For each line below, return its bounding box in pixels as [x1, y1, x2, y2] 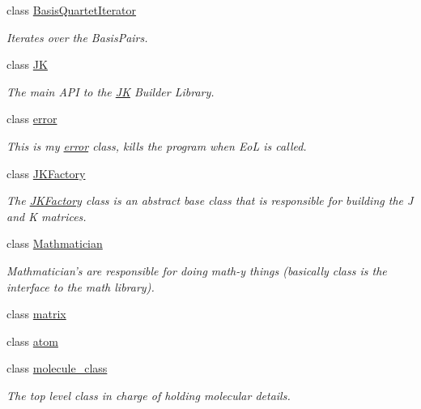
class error [6, 110, 57, 127]
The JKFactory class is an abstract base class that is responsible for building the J [6, 192, 414, 209]
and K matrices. [6, 207, 87, 224]
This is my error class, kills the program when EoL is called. [6, 137, 307, 154]
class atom [6, 332, 58, 349]
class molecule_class [6, 360, 108, 377]
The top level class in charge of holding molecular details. [6, 386, 291, 403]
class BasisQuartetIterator [6, 2, 137, 18]
